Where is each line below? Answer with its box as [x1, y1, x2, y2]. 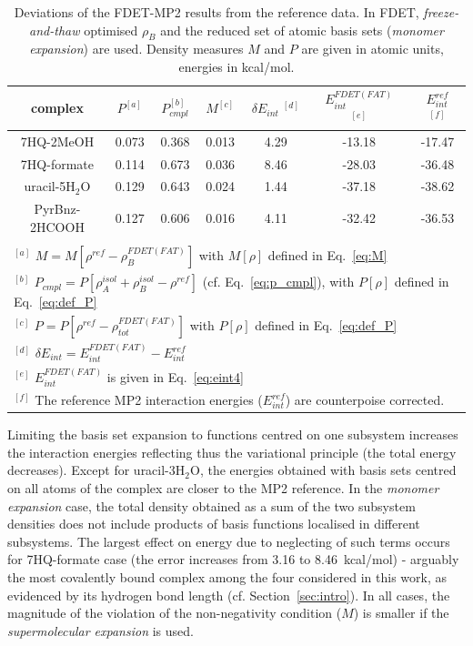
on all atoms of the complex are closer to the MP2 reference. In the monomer [7, 479, 439, 498]
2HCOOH [29, 217, 85, 236]
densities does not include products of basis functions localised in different [7, 514, 420, 533]
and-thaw [29, 20, 80, 39]
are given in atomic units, [301, 39, 444, 58]
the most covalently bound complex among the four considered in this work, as [7, 568, 448, 587]
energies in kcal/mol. [178, 56, 295, 76]
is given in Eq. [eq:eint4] [106, 367, 244, 386]
